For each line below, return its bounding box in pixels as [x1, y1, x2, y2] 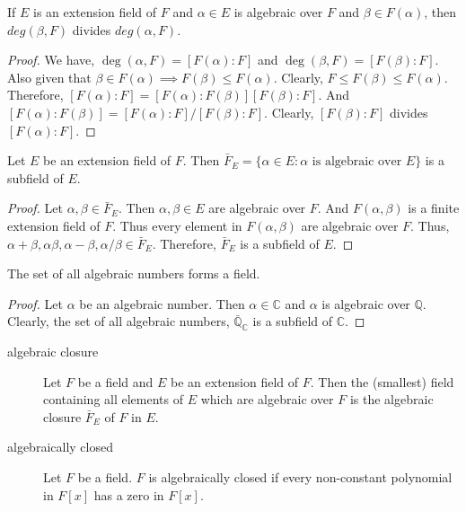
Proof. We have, [7, 50, 95, 69]
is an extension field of [33, 3, 157, 21]
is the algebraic [349, 390, 434, 409]
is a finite [408, 198, 460, 217]
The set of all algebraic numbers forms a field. [7, 264, 260, 283]
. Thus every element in [112, 216, 242, 234]
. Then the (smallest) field [310, 372, 454, 391]
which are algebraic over [200, 390, 334, 409]
